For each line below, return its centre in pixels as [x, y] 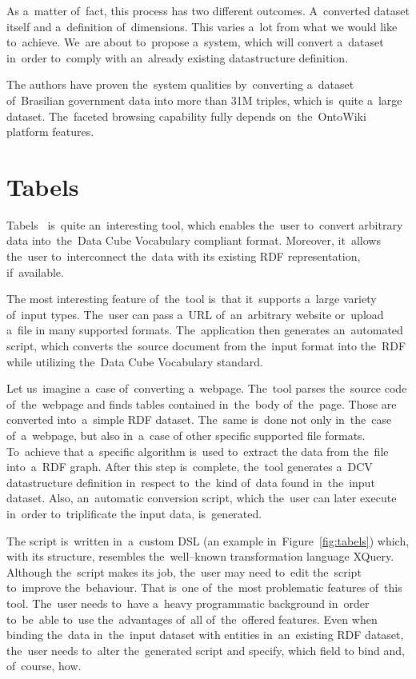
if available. [35, 272]
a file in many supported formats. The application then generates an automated [205, 330]
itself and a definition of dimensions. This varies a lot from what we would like [202, 26]
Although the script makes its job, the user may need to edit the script [184, 571]
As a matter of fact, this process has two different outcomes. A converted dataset [208, 10]
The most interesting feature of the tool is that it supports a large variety [192, 299]
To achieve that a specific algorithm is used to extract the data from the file [198, 451]
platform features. [50, 132]
